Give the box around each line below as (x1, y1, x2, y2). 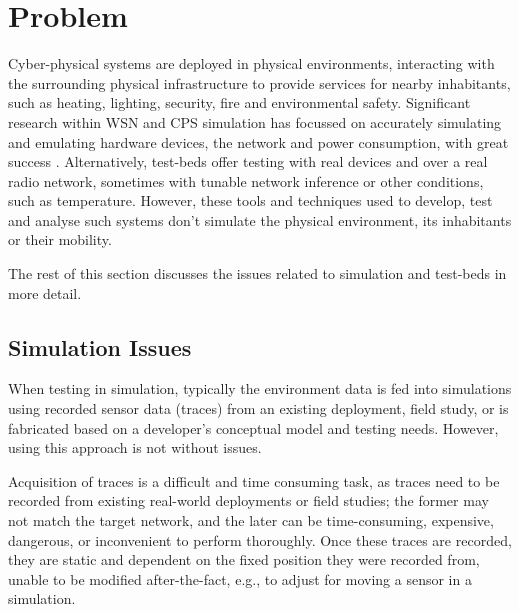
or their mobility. (8, 229, 112, 250)
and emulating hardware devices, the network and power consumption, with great (8, 131, 509, 152)
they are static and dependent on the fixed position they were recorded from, (8, 549, 480, 570)
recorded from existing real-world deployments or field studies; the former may (8, 490, 489, 511)
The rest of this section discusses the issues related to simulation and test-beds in (8, 263, 507, 284)
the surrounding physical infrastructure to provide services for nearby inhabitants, (8, 72, 511, 93)
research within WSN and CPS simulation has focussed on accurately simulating (8, 111, 502, 132)
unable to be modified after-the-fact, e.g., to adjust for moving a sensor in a (8, 568, 472, 589)
